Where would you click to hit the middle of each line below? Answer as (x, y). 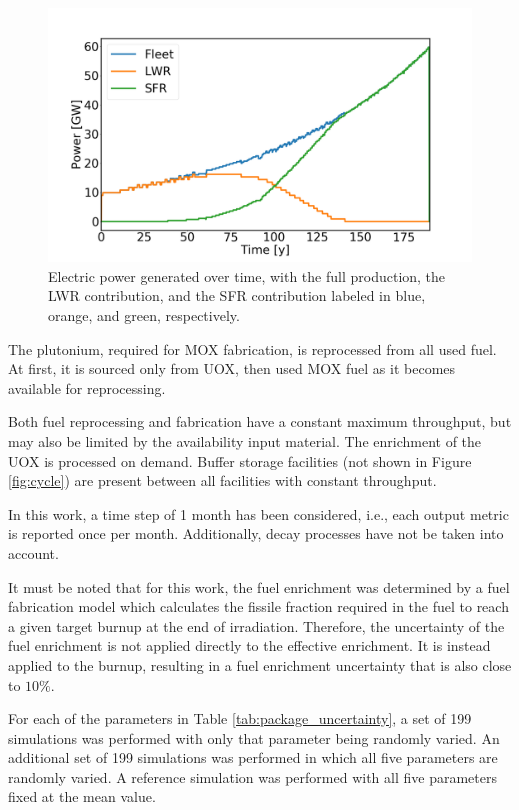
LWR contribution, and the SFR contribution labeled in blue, (237, 295)
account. (33, 552)
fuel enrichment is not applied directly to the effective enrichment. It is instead (249, 645)
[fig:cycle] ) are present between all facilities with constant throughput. (222, 480)
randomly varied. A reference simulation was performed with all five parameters (252, 776)
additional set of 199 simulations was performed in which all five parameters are (253, 757)
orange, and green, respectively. (144, 315)
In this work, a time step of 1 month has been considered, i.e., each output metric (258, 513)
